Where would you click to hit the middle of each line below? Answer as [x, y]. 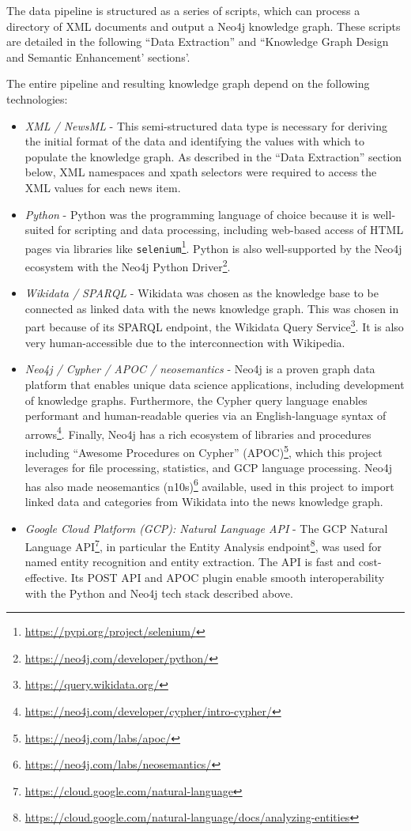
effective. [46, 578]
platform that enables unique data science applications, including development [215, 384]
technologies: [37, 98]
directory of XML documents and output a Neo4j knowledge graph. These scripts [204, 26]
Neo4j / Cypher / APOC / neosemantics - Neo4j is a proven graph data [200, 369]
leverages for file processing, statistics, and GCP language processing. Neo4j [209, 468]
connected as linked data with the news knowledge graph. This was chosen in [212, 308]
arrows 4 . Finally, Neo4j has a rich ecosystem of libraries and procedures [198, 432]
